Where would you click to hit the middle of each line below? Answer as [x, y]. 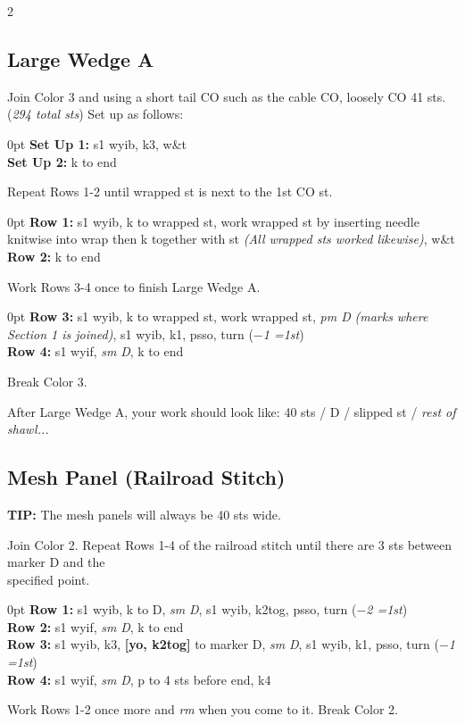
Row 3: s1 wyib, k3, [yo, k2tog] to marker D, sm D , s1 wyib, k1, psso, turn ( [223, 644]
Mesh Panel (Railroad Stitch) [146, 477]
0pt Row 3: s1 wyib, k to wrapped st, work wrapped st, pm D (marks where [218, 316]
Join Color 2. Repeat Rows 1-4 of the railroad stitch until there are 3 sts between [230, 544]
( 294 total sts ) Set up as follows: [95, 114]
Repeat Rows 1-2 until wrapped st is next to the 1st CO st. [170, 191]
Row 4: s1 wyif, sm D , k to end [95, 351]
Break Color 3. [47, 381]
